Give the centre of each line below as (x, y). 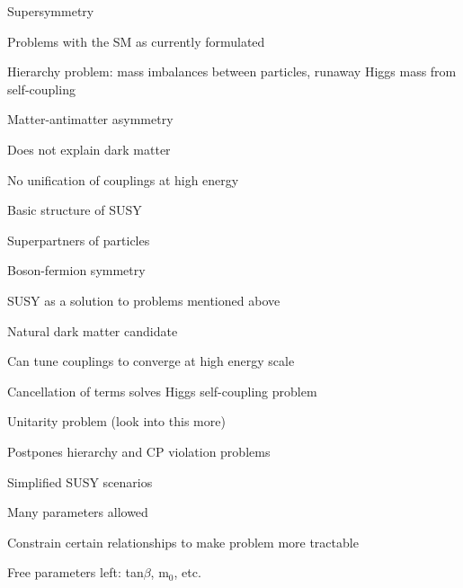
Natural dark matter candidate (93, 330)
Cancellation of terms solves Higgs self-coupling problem (162, 391)
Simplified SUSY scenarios (80, 481)
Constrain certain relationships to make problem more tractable (183, 542)
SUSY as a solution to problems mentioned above (144, 300)
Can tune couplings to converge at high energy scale (151, 361)
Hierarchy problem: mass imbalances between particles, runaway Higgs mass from (232, 71)
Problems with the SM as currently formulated (136, 41)
